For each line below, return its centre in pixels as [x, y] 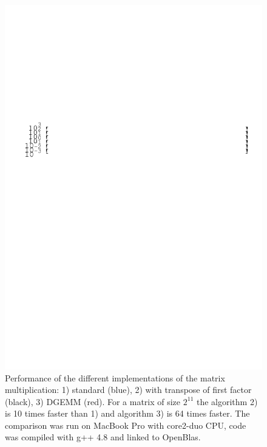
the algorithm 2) [227, 401]
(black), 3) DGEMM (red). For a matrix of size [93, 401]
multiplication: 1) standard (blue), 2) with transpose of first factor [128, 390]
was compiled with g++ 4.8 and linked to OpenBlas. [103, 437]
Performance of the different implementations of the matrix [115, 377]
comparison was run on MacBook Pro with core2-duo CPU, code [126, 425]
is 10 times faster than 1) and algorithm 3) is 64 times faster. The [127, 413]
